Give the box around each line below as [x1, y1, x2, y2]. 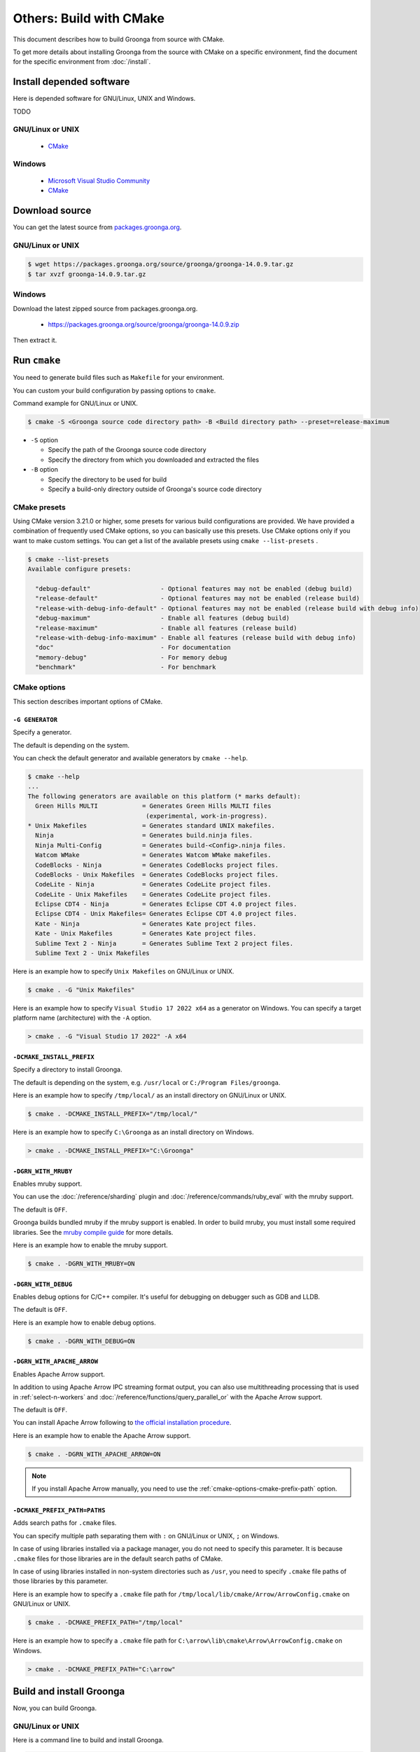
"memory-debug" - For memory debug [35, 653, 227, 662]
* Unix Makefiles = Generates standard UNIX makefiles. [27, 821, 276, 830]
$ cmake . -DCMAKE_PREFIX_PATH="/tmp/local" [27, 1619, 183, 1627]
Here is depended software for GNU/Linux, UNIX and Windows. [13, 95, 196, 103]
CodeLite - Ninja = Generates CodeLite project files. [35, 880, 272, 889]
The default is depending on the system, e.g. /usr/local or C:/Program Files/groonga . [13, 1078, 281, 1086]
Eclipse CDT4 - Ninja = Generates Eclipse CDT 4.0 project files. [35, 901, 297, 908]
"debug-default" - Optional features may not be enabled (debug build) [35, 584, 353, 592]
